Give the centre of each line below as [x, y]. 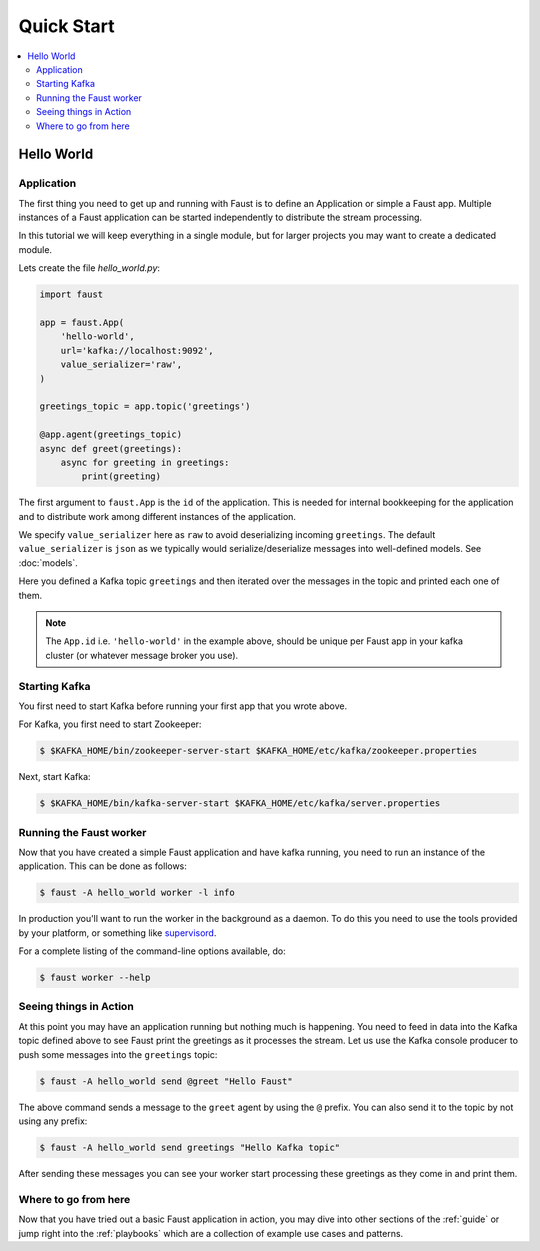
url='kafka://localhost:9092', [137, 350]
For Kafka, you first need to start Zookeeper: [110, 724]
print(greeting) [121, 476]
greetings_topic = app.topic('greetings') [145, 406]
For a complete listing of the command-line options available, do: [152, 951]
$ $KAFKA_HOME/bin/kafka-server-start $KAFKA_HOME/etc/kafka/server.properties [240, 803]
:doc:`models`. [48, 562]
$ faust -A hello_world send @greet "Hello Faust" [166, 1081]
